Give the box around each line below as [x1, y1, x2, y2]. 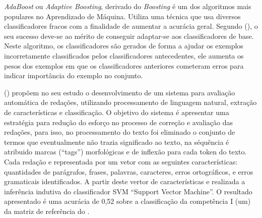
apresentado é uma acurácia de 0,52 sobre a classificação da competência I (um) [4, 196, 251, 206]
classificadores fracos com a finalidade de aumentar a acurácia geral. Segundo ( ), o [4, 21, 258, 31]
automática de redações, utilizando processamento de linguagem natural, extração [4, 97, 257, 107]
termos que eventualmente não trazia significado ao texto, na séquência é [4, 136, 229, 147]
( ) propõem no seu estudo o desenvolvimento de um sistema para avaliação [4, 87, 235, 97]
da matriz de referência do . [4, 205, 90, 216]
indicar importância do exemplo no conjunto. [4, 70, 143, 81]
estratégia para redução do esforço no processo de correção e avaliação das [4, 117, 233, 127]
